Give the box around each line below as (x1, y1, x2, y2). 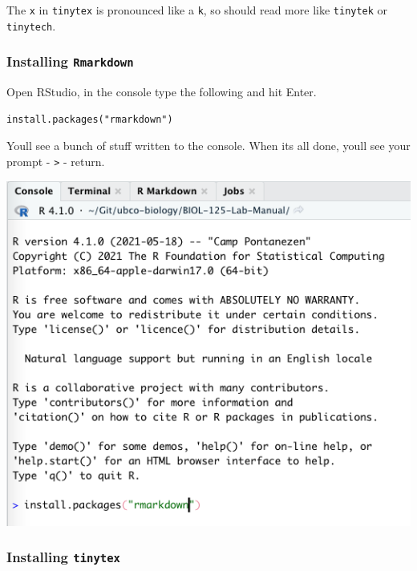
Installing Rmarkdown (6, 51, 134, 71)
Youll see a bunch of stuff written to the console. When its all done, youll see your (6, 137, 411, 154)
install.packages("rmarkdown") (6, 113, 173, 125)
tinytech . (6, 17, 56, 34)
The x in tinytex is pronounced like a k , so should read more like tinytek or (6, 2, 388, 18)
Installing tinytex (6, 547, 120, 567)
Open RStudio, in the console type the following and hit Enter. (6, 83, 317, 100)
